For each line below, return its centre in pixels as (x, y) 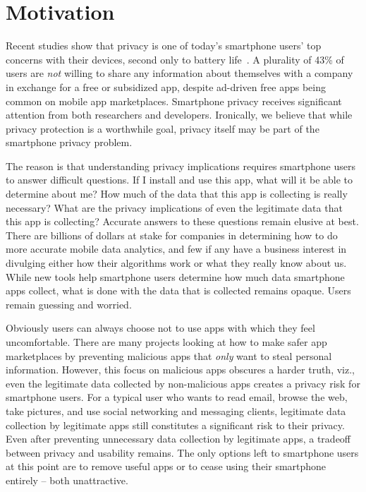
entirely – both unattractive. (67, 480)
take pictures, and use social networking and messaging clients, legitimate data (176, 410)
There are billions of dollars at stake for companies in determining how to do (172, 235)
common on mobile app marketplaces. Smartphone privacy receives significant (174, 101)
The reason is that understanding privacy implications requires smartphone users (181, 166)
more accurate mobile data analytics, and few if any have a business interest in (176, 249)
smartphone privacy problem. (69, 142)
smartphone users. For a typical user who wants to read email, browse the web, (177, 397)
